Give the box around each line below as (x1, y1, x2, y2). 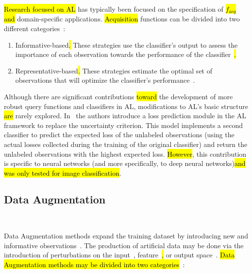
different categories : (4, 23, 66, 34)
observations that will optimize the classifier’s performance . (15, 75, 195, 85)
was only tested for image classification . (4, 167, 121, 178)
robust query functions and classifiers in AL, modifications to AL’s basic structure (4, 101, 248, 111)
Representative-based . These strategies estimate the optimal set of (15, 65, 212, 75)
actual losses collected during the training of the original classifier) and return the (4, 139, 248, 149)
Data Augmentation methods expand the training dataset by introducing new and (4, 231, 248, 241)
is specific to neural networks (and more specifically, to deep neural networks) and (4, 158, 246, 168)
